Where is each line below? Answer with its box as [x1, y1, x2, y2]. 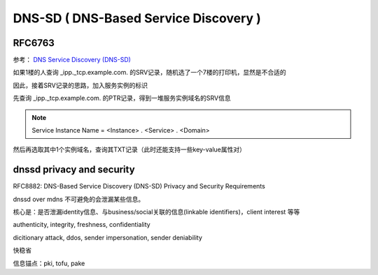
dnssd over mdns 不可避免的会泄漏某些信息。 [13, 195, 145, 203]
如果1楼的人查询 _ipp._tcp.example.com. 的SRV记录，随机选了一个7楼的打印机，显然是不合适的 [13, 68, 286, 77]
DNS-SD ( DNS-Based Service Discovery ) [13, 10, 262, 26]
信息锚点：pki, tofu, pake [13, 259, 85, 267]
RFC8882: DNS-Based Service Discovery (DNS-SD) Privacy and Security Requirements [13, 182, 265, 191]
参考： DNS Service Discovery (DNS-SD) [13, 56, 131, 64]
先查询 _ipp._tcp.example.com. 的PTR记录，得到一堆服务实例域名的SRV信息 [13, 94, 231, 103]
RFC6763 [13, 37, 55, 49]
